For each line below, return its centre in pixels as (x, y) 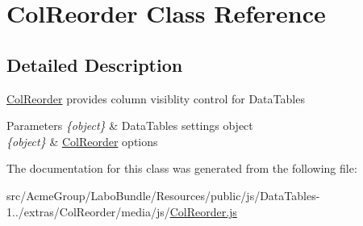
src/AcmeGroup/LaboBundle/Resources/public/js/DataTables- (163, 195)
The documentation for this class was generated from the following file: (182, 168)
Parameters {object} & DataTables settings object (130, 126)
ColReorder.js (203, 211)
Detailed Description (95, 64)
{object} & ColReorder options (82, 141)
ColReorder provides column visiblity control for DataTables (156, 98)
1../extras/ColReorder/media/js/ (88, 211)
